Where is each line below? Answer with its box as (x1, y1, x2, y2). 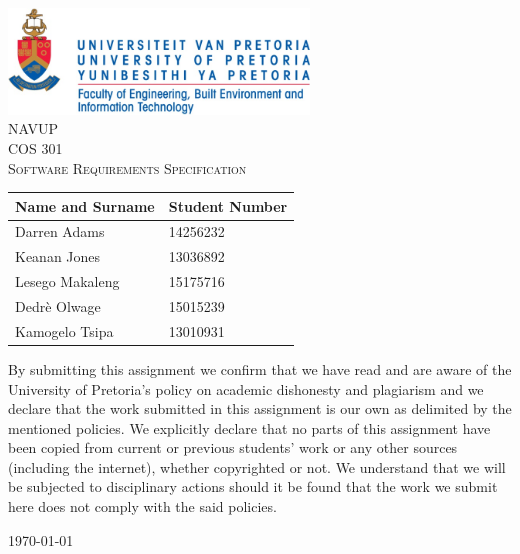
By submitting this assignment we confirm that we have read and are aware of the (8, 358, 512, 379)
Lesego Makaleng (15, 271, 120, 292)
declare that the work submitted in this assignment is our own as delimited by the (8, 398, 512, 419)
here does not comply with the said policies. (8, 496, 277, 517)
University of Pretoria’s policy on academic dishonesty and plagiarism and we (8, 378, 484, 399)
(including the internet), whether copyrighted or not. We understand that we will (8, 456, 506, 477)
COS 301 (8, 137, 63, 158)
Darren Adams (15, 221, 105, 242)
